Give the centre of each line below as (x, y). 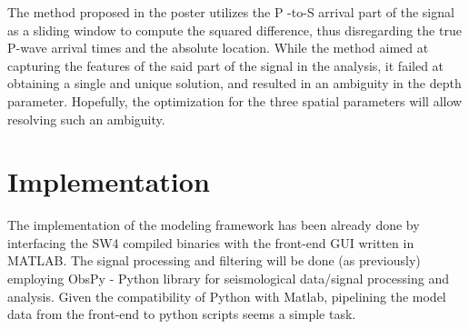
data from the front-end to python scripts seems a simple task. (182, 314)
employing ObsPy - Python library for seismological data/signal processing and (228, 279)
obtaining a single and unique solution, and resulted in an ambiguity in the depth (234, 83)
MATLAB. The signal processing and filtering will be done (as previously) (214, 260)
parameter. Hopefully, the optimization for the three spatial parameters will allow (235, 100)
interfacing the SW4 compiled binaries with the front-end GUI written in (211, 242)
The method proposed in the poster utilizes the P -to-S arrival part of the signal (231, 12)
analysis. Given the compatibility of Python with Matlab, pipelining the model (227, 296)
